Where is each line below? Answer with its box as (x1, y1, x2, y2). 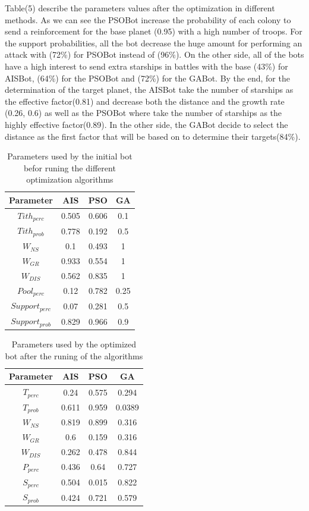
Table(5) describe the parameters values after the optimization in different (5, 2, 275, 14)
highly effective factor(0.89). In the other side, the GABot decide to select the (5, 118, 288, 130)
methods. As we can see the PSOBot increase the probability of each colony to (5, 13, 291, 26)
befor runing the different (23, 161, 116, 174)
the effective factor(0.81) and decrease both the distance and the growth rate (5, 95, 285, 107)
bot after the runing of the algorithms (5, 349, 143, 362)
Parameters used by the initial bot (7, 150, 133, 162)
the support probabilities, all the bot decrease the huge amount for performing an (5, 36, 302, 49)
